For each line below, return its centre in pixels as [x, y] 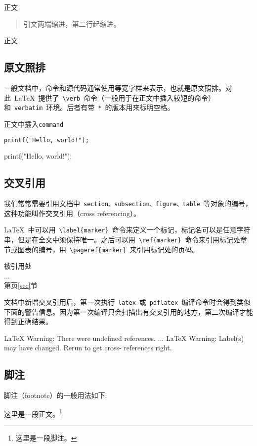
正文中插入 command [34, 124]
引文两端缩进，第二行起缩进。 [72, 24]
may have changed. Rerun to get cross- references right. [88, 348]
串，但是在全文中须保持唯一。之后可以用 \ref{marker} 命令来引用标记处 [122, 239]
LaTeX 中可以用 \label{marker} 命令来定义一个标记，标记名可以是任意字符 [127, 230]
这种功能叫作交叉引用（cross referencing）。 [72, 213]
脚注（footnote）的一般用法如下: [56, 395]
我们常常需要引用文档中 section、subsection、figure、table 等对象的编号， [128, 203]
